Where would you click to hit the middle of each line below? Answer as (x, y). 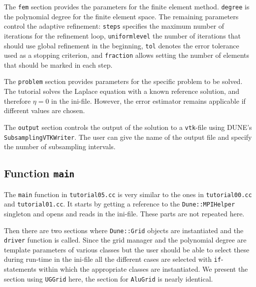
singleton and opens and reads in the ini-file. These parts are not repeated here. (124, 213)
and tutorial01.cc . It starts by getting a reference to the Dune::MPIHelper (120, 204)
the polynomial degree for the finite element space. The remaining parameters (121, 16)
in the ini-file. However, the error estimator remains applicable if (148, 101)
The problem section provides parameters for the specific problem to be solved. (123, 81)
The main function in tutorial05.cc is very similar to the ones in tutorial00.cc (128, 194)
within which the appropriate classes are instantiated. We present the (143, 269)
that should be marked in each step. (58, 64)
